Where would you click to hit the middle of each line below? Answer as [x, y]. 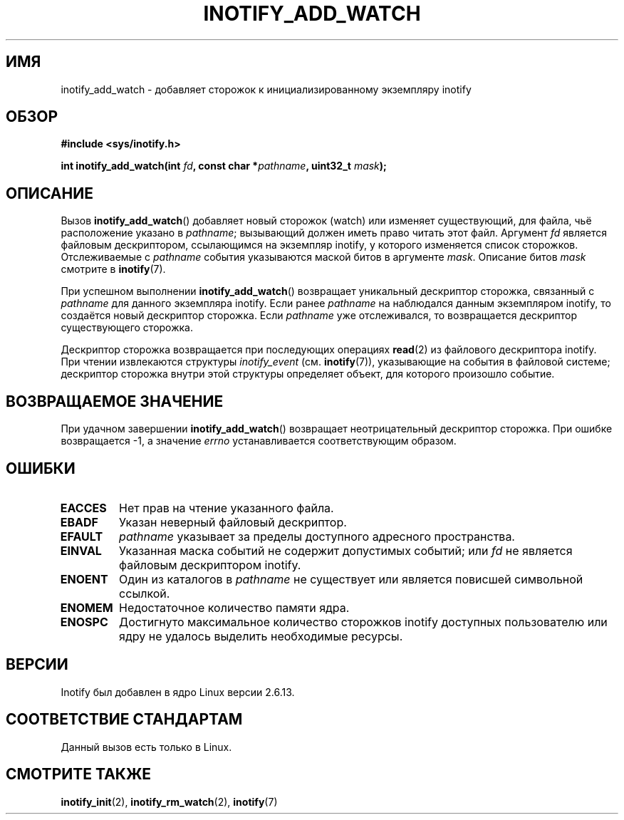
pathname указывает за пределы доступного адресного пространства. [317, 536]
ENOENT [84, 579]
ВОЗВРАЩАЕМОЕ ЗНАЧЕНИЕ [115, 401]
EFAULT [82, 536]
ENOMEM [87, 607]
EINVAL [81, 550]
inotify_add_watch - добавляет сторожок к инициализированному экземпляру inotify [266, 89]
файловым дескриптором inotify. [210, 565]
